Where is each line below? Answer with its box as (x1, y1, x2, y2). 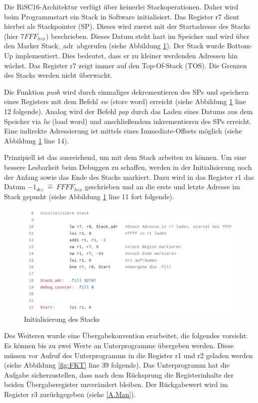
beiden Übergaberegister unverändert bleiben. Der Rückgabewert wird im (4, 379, 228, 390)
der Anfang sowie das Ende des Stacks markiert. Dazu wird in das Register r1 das (4, 171, 254, 182)
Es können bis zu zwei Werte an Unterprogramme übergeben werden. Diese (4, 340, 234, 350)
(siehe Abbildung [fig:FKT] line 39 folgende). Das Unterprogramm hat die (4, 360, 230, 370)
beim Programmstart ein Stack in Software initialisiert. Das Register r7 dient (4, 11, 240, 21)
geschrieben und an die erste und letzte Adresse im (85, 181, 240, 192)
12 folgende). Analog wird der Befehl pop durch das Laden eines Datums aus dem (4, 106, 253, 116)
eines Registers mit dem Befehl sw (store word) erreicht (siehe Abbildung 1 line (4, 96, 246, 107)
